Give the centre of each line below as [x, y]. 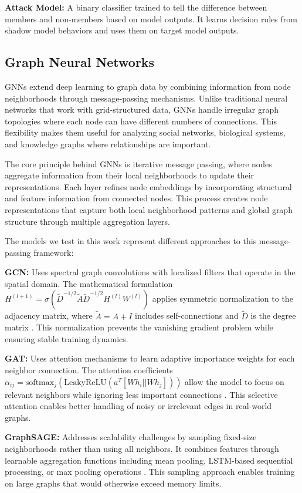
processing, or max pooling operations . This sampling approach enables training [150, 472]
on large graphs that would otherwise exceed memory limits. [113, 483]
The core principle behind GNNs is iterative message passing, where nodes [138, 163]
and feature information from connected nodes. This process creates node [136, 198]
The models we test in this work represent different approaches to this [131, 241]
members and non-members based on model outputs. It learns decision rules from [151, 18]
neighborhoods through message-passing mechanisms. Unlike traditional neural [146, 98]
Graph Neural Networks [80, 62]
